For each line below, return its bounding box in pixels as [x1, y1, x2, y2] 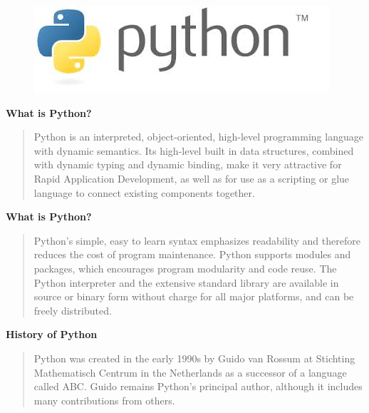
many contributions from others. [33, 392, 175, 407]
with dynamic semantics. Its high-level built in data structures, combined [33, 143, 354, 158]
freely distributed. [33, 302, 112, 317]
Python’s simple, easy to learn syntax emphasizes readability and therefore [33, 233, 360, 248]
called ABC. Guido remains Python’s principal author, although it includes [33, 379, 363, 394]
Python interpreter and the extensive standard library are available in [33, 275, 339, 290]
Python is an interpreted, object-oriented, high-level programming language [33, 129, 363, 144]
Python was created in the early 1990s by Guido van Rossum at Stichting [33, 350, 355, 365]
